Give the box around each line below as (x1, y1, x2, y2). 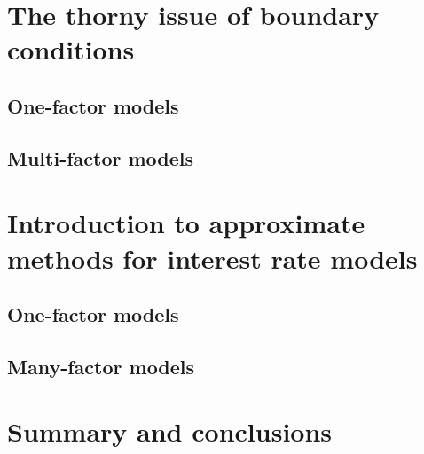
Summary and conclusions (7, 413, 333, 450)
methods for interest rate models (7, 239, 418, 276)
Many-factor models (7, 352, 195, 380)
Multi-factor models (7, 144, 194, 171)
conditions (7, 31, 135, 67)
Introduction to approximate (7, 205, 365, 241)
